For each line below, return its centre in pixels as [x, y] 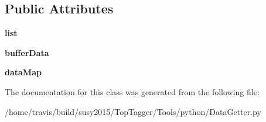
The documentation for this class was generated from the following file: [132, 91]
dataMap [23, 72]
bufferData [27, 52]
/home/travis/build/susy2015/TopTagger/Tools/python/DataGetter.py [133, 111]
